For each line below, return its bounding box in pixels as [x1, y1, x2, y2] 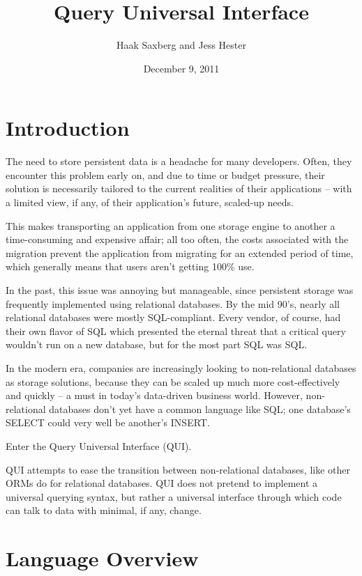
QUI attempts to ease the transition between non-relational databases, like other [6, 462, 350, 476]
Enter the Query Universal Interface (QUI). [6, 438, 192, 453]
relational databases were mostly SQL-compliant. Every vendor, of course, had [6, 310, 341, 325]
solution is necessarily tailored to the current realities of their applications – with [6, 181, 352, 196]
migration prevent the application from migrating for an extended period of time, [6, 245, 354, 260]
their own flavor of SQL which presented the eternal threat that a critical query [6, 323, 346, 338]
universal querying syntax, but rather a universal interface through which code [6, 489, 342, 504]
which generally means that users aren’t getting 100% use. [6, 259, 255, 274]
